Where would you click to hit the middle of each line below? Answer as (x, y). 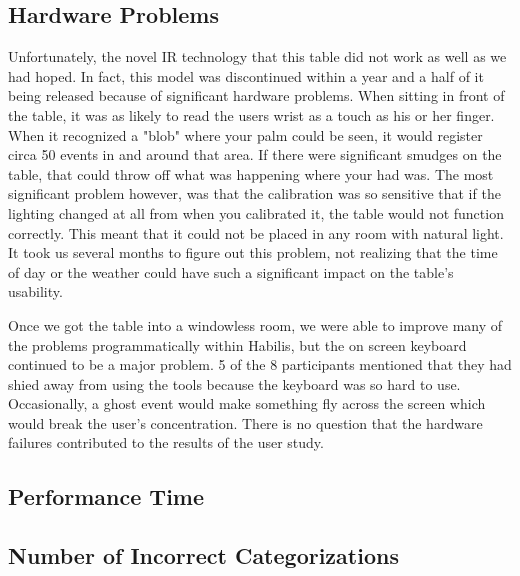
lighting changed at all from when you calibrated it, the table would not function (256, 212)
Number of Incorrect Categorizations (203, 555)
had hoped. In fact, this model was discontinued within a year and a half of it (246, 75)
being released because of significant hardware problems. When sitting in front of (256, 95)
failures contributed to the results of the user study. (166, 442)
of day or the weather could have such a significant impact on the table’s (231, 271)
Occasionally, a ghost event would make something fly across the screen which (247, 403)
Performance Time (106, 496)
